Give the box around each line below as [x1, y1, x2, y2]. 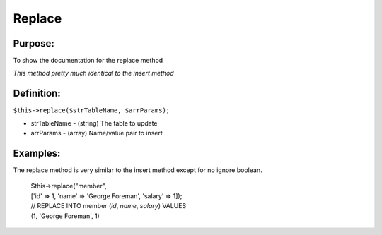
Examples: [13, 147, 61, 159]
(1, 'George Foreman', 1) [30, 212, 100, 220]
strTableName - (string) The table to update [30, 119, 158, 127]
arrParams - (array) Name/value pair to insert [30, 129, 163, 138]
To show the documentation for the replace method [13, 56, 163, 65]
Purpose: [13, 37, 54, 49]
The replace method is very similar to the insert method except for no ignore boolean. [13, 166, 262, 174]
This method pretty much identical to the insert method [13, 69, 175, 78]
